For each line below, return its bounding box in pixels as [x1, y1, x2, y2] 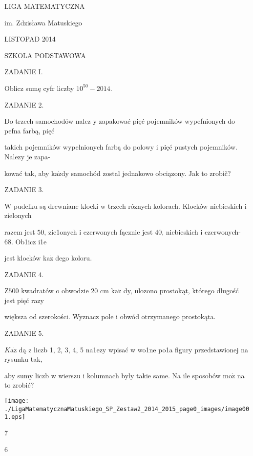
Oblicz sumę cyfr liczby [4, 83, 74, 93]
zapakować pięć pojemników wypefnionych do [99, 116, 235, 126]
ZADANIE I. [4, 66, 43, 77]
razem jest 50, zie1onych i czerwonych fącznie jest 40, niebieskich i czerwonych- [4, 226, 241, 237]
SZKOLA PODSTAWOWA [4, 50, 86, 60]
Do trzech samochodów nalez [4, 116, 91, 126]
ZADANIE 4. [4, 269, 44, 279]
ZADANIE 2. [4, 99, 44, 109]
